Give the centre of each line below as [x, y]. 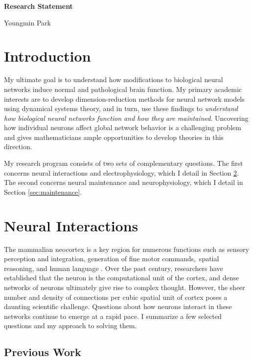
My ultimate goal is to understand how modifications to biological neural [114, 79]
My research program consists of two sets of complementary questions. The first [124, 163]
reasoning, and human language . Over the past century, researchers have [114, 268]
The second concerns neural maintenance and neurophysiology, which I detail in [124, 182]
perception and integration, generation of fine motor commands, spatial [112, 259]
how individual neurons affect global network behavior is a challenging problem [123, 127]
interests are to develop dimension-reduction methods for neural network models [124, 99]
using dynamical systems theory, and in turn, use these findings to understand [121, 108]
